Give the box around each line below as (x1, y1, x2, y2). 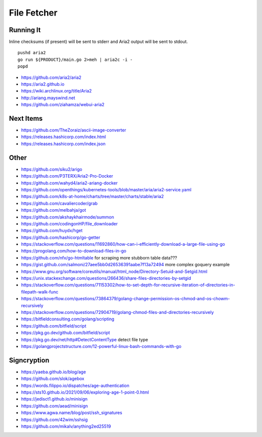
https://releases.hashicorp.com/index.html (21, 134, 106, 140)
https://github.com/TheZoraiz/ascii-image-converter (21, 127, 126, 133)
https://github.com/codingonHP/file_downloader (21, 220, 118, 226)
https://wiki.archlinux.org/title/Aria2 (21, 88, 92, 94)
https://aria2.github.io (21, 81, 65, 87)
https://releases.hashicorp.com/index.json (21, 141, 106, 146)
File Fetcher (9, 7, 58, 18)
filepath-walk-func (21, 289, 58, 294)
